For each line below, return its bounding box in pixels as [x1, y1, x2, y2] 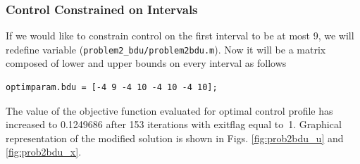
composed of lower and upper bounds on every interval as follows [6, 56, 287, 70]
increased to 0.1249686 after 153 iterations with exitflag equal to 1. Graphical [6, 117, 342, 132]
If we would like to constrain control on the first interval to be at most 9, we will [6, 28, 354, 43]
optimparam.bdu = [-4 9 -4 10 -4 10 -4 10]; [6, 82, 218, 93]
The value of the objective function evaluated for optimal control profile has [6, 103, 333, 118]
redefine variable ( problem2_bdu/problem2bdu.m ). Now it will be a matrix [6, 42, 326, 56]
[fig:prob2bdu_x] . [6, 144, 82, 159]
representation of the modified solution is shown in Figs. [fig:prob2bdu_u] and [6, 130, 344, 145]
